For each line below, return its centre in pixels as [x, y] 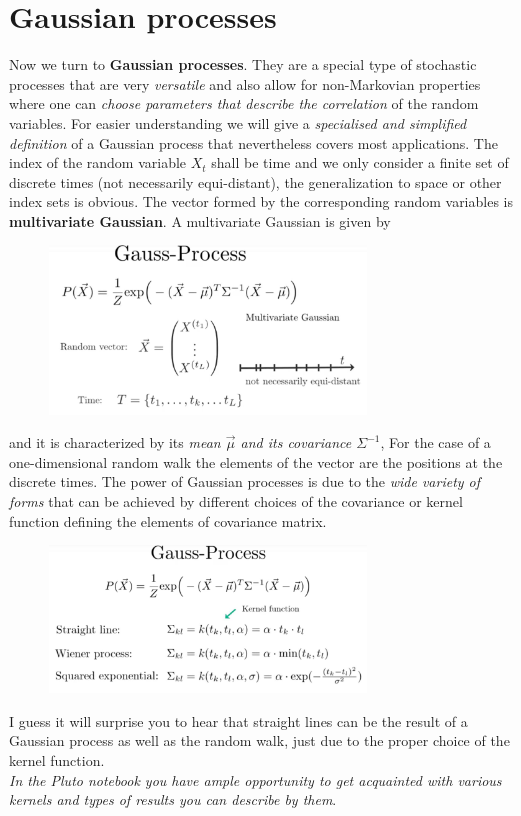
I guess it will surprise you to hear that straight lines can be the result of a [238, 720]
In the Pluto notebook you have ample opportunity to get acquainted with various [255, 779]
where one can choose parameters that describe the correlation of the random [244, 103]
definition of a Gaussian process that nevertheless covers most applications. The [253, 142]
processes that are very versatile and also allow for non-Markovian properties [245, 83]
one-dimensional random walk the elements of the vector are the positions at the [256, 461]
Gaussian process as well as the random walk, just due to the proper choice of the [259, 740]
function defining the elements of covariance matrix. [168, 520]
